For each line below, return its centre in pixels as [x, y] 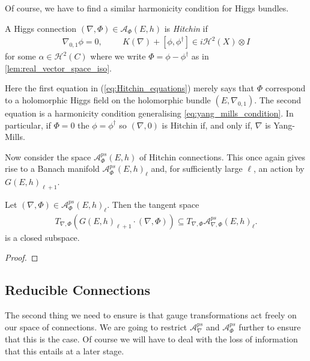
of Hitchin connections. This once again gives [222, 156]
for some [20, 56]
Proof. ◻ [22, 257]
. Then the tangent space [153, 204]
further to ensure [270, 326]
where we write [118, 56]
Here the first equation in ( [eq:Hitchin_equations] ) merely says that [129, 88]
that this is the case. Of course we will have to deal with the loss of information [151, 339]
